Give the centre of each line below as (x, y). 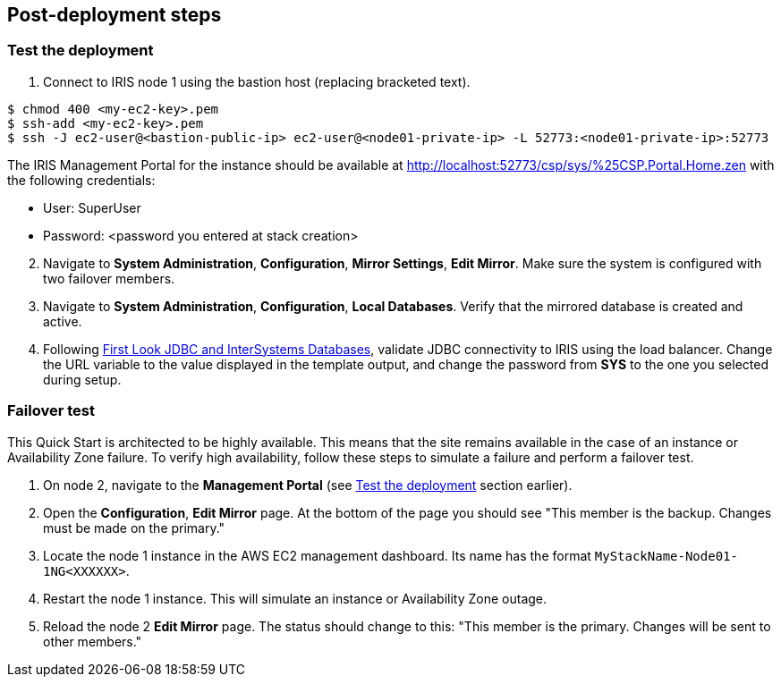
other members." (93, 641)
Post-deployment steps (115, 15)
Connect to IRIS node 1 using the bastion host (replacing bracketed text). (257, 81)
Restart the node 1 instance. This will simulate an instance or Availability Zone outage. (295, 598)
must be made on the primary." (134, 528)
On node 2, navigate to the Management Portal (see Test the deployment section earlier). (308, 485)
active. (63, 321)
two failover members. (109, 278)
